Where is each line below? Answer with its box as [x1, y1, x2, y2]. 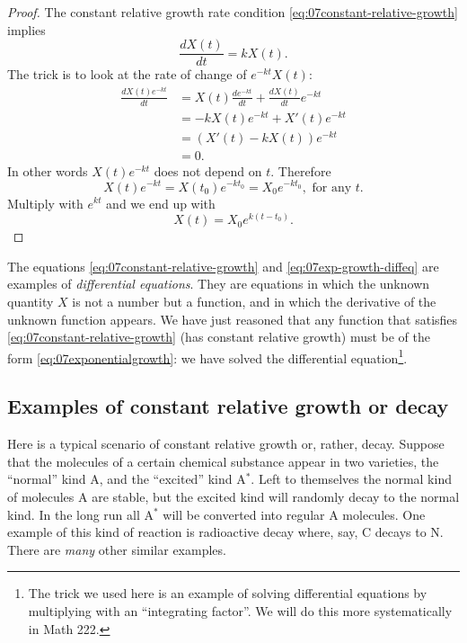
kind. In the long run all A [7, 505, 154, 523]
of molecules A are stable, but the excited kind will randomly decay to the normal [7, 487, 460, 505]
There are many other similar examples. [7, 540, 226, 558]
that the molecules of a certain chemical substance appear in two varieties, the [7, 451, 439, 470]
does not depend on [154, 161, 262, 180]
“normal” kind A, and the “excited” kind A [7, 469, 246, 488]
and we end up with [106, 193, 216, 212]
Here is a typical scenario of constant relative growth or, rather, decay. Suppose [7, 434, 445, 453]
